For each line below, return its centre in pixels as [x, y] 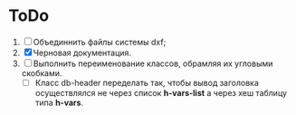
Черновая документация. [82, 53]
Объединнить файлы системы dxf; [100, 42]
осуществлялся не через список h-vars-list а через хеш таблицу [161, 93]
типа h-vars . [59, 102]
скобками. [42, 72]
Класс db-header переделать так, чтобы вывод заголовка [147, 82]
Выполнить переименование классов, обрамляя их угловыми [153, 63]
